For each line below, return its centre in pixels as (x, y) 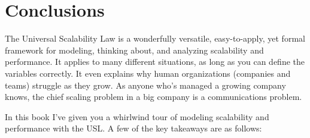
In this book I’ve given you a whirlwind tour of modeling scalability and (137, 116)
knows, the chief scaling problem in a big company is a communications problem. (154, 97)
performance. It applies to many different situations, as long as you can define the (155, 62)
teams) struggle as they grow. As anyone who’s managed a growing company (145, 85)
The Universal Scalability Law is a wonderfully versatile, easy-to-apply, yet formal (155, 38)
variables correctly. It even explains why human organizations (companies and (148, 73)
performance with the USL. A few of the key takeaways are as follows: (133, 128)
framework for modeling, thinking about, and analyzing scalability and (134, 50)
